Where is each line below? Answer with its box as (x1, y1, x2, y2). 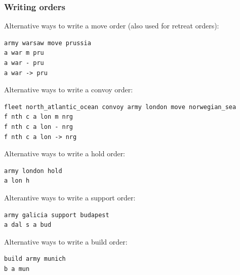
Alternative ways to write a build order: (4, 236, 128, 247)
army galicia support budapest (4, 211, 109, 219)
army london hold (4, 167, 62, 175)
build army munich (4, 255, 66, 263)
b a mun (4, 265, 30, 272)
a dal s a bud (4, 221, 52, 229)
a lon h (4, 177, 30, 185)
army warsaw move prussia (4, 39, 91, 47)
